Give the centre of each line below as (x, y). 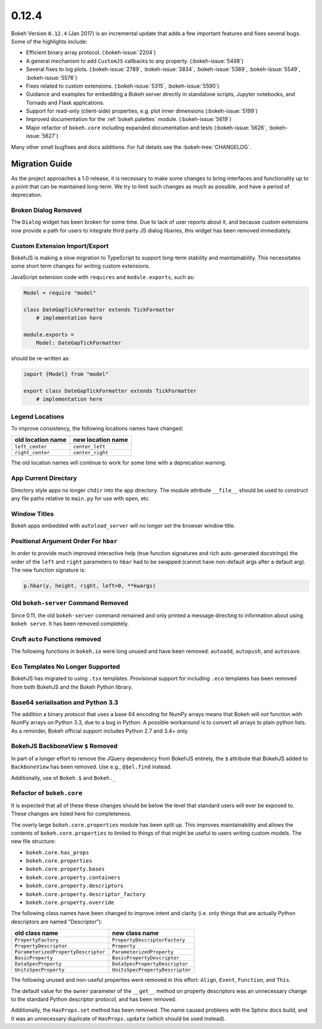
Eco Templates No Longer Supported (66, 667)
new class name (135, 933)
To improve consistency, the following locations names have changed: (97, 428)
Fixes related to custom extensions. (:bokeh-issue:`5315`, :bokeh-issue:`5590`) (123, 86)
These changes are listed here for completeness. (71, 814)
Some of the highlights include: (49, 41)
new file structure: (33, 841)
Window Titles (32, 514)
